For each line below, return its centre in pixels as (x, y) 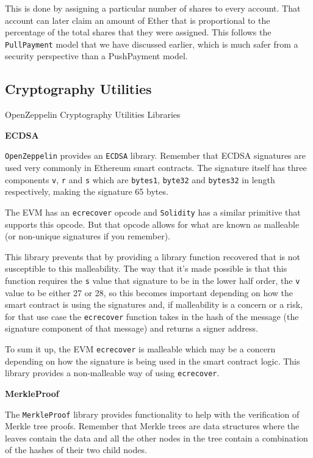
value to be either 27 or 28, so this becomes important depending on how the (149, 292)
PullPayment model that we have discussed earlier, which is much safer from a (152, 44)
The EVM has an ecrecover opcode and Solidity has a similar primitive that (153, 212)
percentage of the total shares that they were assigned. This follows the (138, 32)
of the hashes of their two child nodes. (76, 450)
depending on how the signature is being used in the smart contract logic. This (153, 361)
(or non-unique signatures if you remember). (88, 236)
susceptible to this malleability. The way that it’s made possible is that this (146, 268)
